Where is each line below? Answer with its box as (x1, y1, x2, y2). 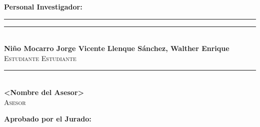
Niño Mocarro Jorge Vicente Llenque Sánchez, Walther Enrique (4, 43, 229, 53)
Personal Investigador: (4, 1, 82, 11)
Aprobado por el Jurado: (4, 113, 91, 124)
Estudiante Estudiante (4, 52, 76, 63)
